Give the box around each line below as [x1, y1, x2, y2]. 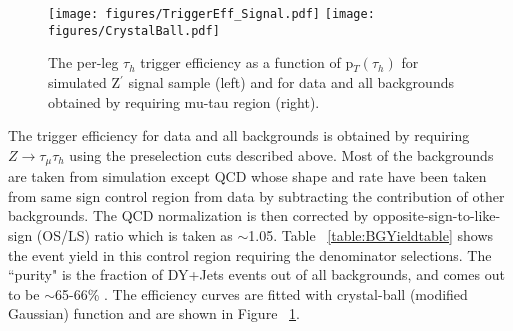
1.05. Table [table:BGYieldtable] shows [248, 224, 494, 245]
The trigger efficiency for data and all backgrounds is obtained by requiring [8, 125, 470, 146]
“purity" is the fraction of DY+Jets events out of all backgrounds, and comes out [8, 264, 505, 285]
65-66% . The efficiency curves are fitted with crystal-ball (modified [55, 283, 468, 304]
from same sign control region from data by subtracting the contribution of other [8, 185, 505, 206]
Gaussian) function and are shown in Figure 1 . [8, 303, 300, 324]
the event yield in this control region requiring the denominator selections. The [8, 244, 492, 265]
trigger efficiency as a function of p [140, 52, 354, 73]
